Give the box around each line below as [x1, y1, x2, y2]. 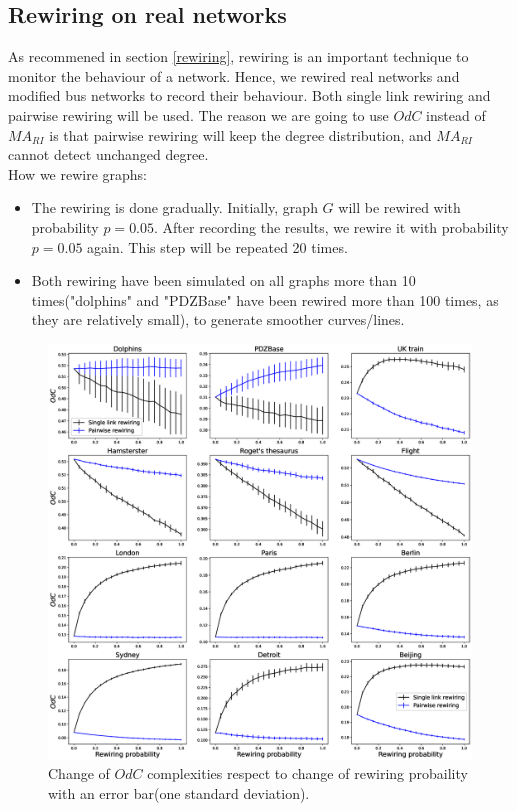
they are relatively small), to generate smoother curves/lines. [31, 309, 405, 330]
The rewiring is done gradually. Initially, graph [31, 197, 318, 218]
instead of [426, 104, 486, 125]
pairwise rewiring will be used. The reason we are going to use [8, 104, 389, 125]
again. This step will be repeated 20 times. [87, 236, 348, 257]
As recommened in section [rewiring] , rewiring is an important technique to [8, 46, 469, 67]
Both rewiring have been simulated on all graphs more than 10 [31, 270, 416, 291]
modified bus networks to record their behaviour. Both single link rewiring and [8, 85, 491, 106]
